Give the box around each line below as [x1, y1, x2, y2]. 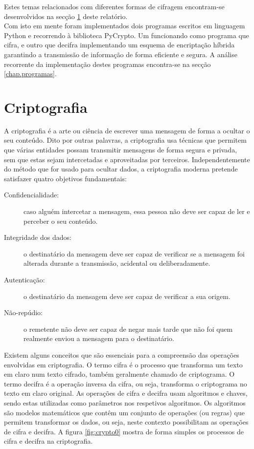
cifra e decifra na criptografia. [4, 436, 93, 446]
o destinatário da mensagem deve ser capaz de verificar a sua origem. [23, 291, 231, 301]
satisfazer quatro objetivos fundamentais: [4, 173, 127, 183]
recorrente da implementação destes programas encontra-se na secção [4, 59, 211, 69]
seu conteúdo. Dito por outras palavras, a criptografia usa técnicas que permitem [4, 135, 247, 145]
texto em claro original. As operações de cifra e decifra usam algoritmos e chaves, [4, 388, 248, 398]
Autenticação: [4, 275, 45, 284]
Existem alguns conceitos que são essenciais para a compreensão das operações [4, 349, 239, 360]
